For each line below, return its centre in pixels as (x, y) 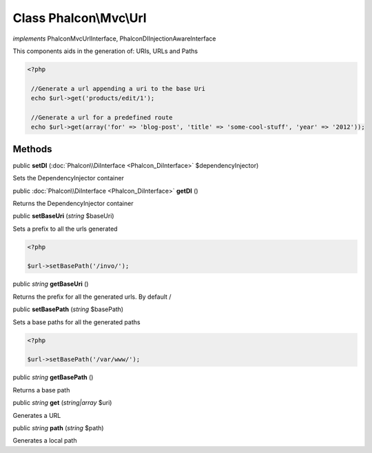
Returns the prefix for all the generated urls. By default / (92, 297)
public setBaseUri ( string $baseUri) (63, 216)
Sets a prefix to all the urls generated (65, 229)
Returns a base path (41, 390)
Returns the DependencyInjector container (73, 203)
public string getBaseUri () (51, 284)
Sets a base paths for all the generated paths (76, 322)
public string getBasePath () (53, 377)
